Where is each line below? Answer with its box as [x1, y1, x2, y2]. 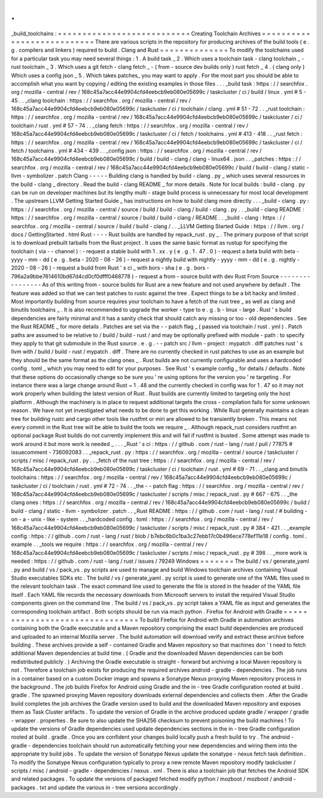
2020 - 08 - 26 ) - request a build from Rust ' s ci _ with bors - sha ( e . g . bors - [11, 264, 209, 272]
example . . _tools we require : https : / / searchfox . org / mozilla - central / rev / [11, 541, 208, 548]
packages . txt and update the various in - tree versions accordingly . [11, 784, 182, 791]
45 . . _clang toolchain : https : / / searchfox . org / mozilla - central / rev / [11, 96, 191, 104]
